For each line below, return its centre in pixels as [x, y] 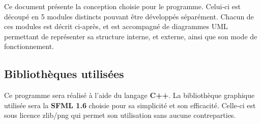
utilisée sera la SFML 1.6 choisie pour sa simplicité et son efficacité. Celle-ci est [130, 105]
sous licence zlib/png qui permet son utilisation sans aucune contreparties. [120, 115]
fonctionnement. [29, 46]
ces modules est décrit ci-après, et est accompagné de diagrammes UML [116, 26]
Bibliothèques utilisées [64, 74]
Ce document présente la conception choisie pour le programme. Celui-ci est [123, 6]
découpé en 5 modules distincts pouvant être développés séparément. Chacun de [129, 16]
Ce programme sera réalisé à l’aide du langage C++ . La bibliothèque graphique [129, 95]
